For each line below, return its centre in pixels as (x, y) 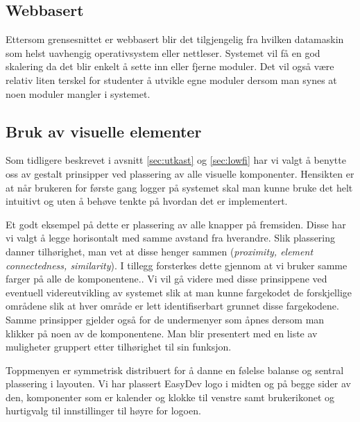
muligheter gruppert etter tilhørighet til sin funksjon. (119, 347)
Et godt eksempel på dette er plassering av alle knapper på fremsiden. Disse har (176, 224)
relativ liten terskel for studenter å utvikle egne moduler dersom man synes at (171, 79)
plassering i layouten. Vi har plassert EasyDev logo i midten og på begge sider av (178, 383)
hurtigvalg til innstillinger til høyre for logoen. (103, 411)
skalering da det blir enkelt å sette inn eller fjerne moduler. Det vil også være (170, 66)
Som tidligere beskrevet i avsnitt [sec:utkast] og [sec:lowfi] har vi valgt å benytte (176, 160)
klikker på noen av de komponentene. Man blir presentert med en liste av (162, 333)
